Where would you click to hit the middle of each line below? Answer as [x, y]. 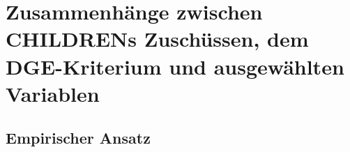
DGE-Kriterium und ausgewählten [175, 66]
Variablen [53, 93]
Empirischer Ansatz [78, 138]
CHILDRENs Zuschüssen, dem [157, 39]
